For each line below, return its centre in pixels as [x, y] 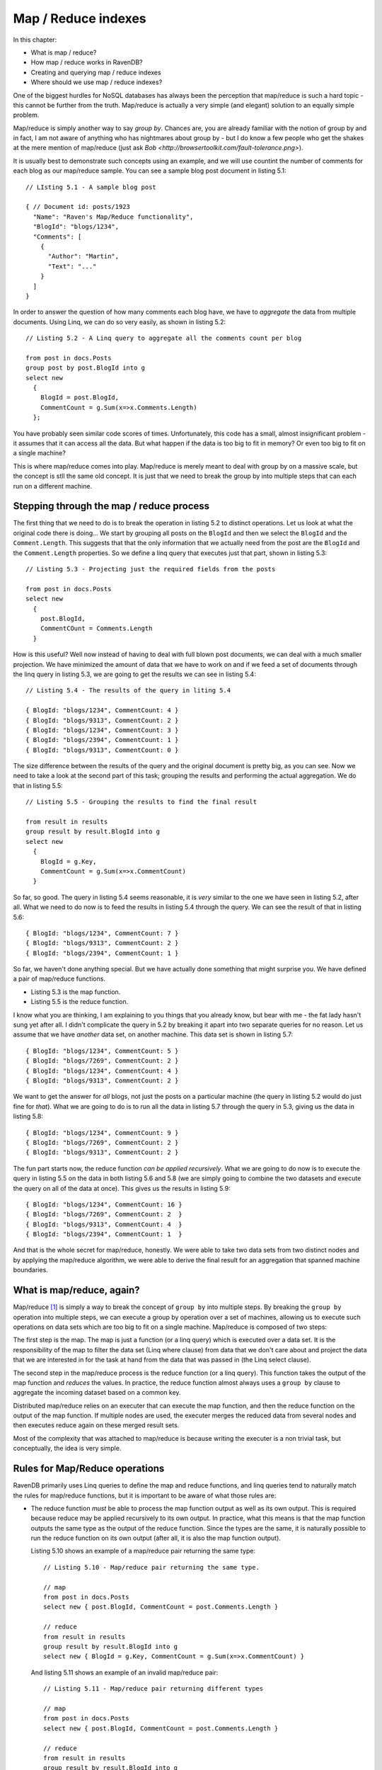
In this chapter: [35, 40]
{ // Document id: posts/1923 [78, 207]
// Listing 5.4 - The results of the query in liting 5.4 [128, 691]
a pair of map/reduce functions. [59, 979]
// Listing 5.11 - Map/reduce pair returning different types [154, 1689]
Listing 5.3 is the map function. [76, 992]
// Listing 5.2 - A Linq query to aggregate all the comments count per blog [164, 338]
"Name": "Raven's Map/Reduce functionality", [113, 217]
